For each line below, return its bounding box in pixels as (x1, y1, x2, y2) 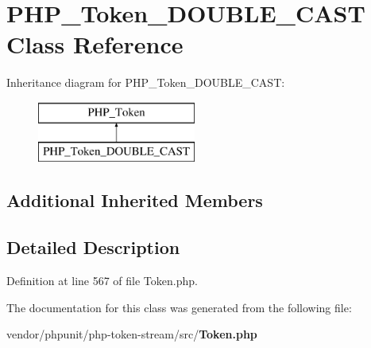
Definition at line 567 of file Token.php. (6, 272, 198, 289)
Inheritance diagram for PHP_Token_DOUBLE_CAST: (6, 74, 285, 91)
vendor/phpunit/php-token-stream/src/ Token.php (6, 326, 257, 342)
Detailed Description (6, 235, 180, 260)
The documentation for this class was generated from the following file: (6, 299, 352, 315)
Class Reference (6, 28, 184, 61)
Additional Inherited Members (6, 188, 263, 213)
